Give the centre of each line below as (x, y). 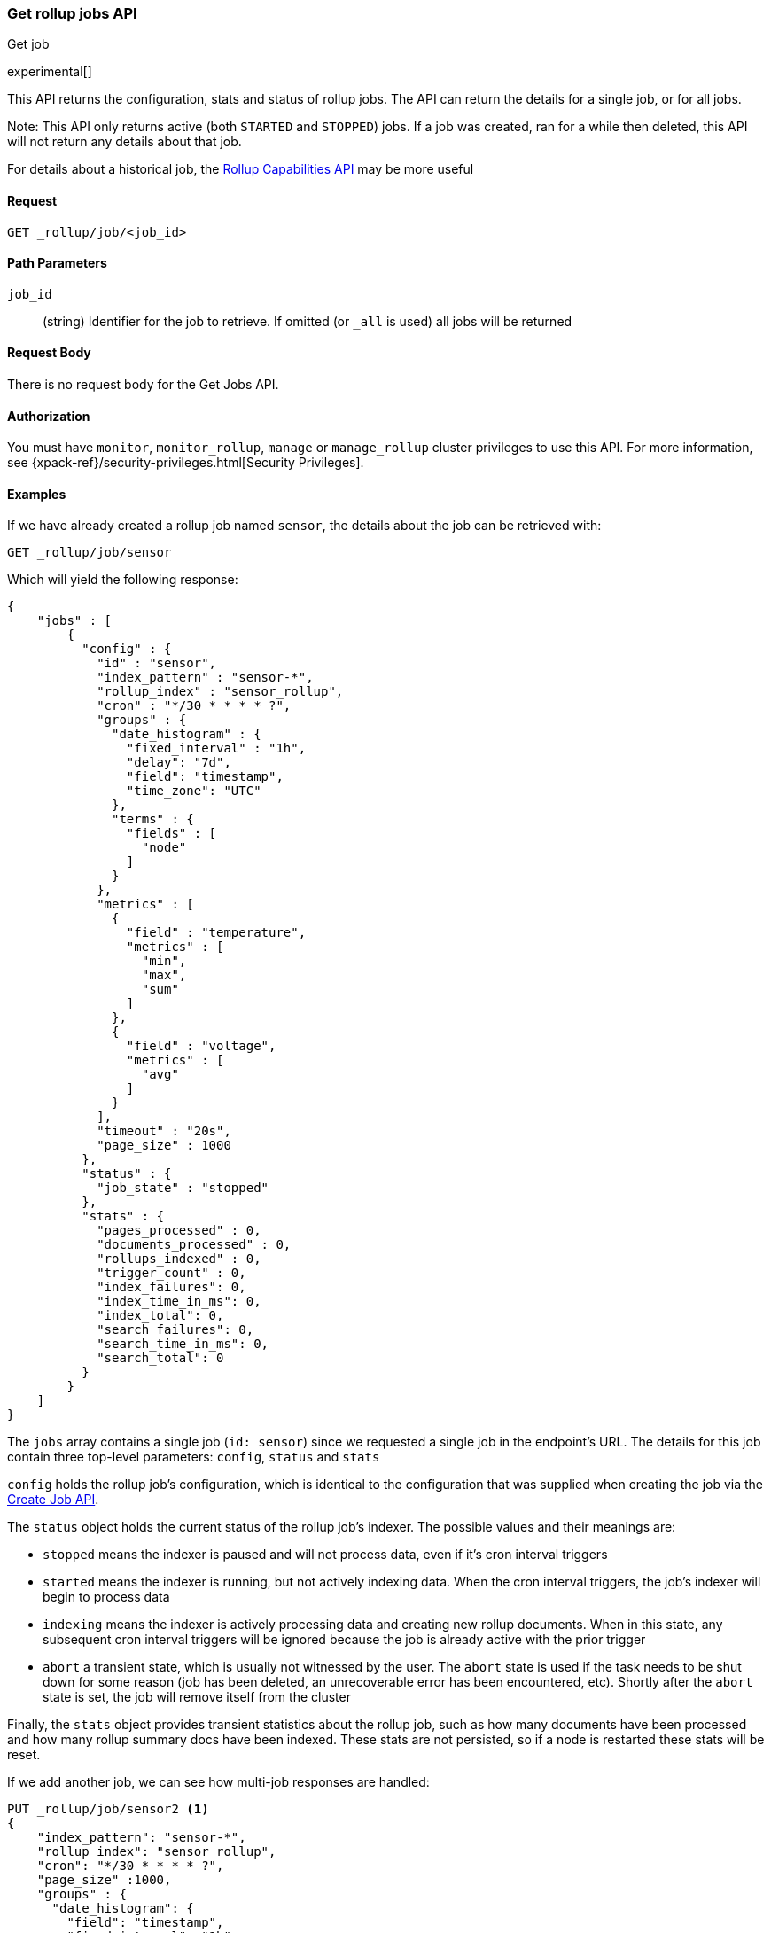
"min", (164, 961)
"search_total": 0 (160, 1358)
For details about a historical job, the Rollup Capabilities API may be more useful (241, 169)
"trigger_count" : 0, (171, 1273)
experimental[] (50, 72)
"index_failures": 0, (171, 1287)
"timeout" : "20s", (164, 1131)
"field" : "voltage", (201, 1046)
